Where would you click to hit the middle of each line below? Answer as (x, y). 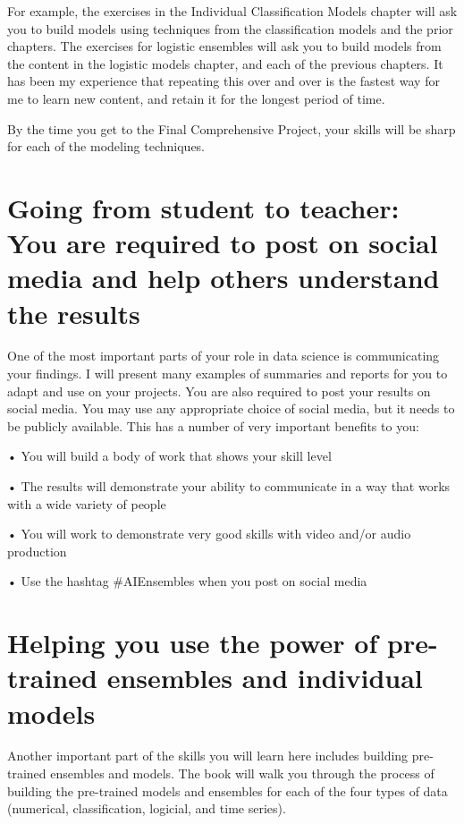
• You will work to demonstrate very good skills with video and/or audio (209, 534)
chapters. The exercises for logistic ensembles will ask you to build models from (224, 46)
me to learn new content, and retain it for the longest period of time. (196, 98)
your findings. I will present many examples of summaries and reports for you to (228, 374)
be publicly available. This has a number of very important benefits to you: (213, 425)
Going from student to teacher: (203, 207)
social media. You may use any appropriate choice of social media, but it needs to (231, 408)
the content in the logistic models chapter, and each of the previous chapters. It (225, 63)
